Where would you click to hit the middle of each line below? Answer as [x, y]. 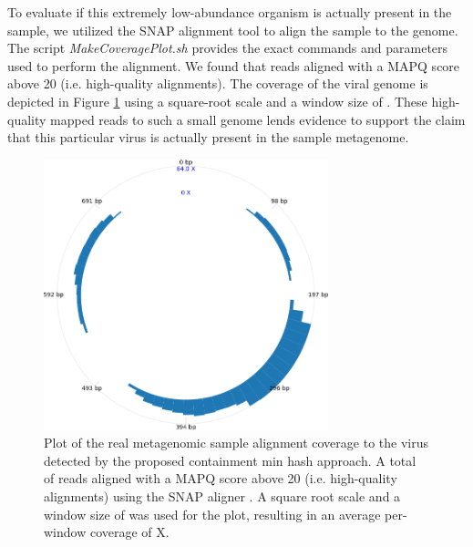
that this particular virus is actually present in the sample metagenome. [208, 137]
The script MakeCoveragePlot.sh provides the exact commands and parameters [228, 48]
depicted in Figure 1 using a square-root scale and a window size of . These [217, 101]
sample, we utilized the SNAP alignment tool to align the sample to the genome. [233, 30]
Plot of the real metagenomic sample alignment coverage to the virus [236, 443]
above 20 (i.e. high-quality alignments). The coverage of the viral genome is [218, 83]
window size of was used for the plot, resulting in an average [212, 514]
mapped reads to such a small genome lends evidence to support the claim [258, 119]
